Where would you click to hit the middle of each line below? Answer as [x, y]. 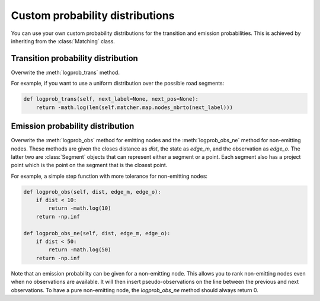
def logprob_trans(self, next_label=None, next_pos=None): [111, 99]
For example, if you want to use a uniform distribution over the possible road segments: [118, 84]
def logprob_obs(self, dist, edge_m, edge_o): [92, 192]
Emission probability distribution [73, 127]
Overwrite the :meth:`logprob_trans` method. [65, 72]
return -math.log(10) [80, 208]
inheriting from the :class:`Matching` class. [63, 41]
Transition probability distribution [75, 58]
